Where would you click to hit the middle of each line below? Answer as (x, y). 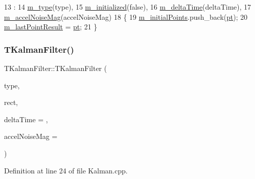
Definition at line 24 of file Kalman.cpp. (66, 170)
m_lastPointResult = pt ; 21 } (51, 27)
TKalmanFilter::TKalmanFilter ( (56, 68)
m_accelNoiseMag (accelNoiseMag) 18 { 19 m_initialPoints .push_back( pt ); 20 (126, 16)
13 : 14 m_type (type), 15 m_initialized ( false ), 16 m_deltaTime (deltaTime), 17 (128, 7)
